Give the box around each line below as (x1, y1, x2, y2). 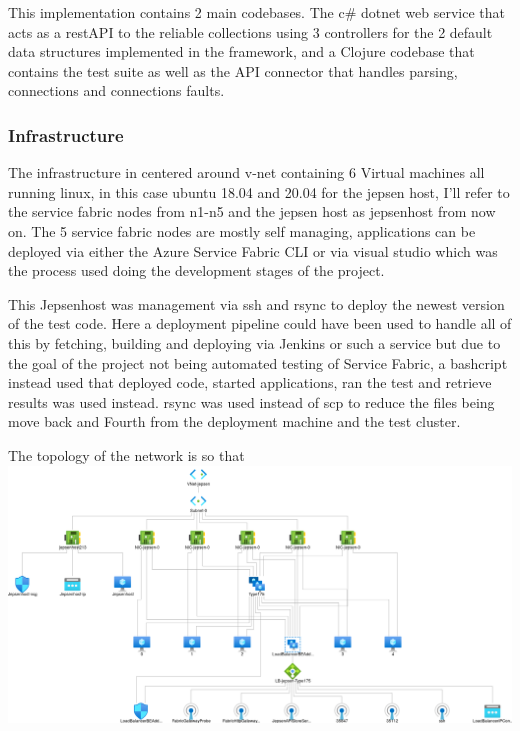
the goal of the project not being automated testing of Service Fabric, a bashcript (8, 352, 508, 373)
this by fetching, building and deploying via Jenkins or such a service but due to (8, 332, 501, 353)
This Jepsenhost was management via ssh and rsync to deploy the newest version (8, 293, 505, 314)
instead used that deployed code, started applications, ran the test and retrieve (8, 372, 492, 393)
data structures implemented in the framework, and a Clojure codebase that (8, 41, 475, 62)
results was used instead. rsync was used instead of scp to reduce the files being (8, 391, 495, 412)
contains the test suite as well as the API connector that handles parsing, (8, 60, 458, 81)
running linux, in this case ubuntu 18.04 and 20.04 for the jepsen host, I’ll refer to (8, 181, 510, 202)
